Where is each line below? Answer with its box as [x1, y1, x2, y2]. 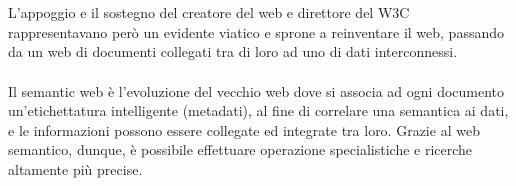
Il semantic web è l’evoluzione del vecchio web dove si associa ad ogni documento [8, 80, 505, 101]
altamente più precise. [8, 158, 143, 179]
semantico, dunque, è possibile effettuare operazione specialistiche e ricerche [8, 139, 473, 160]
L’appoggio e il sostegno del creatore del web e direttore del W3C [8, 2, 410, 23]
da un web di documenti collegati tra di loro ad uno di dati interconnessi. [8, 41, 458, 62]
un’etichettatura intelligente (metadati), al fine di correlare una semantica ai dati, [8, 100, 509, 121]
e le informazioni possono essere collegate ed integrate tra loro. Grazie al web [8, 119, 480, 140]
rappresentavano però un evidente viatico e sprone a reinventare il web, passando [8, 21, 504, 42]
